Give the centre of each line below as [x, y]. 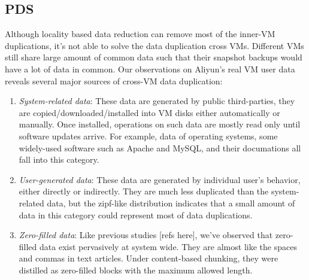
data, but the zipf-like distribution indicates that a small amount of [171, 203]
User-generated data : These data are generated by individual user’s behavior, [160, 179]
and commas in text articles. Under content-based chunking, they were [149, 258]
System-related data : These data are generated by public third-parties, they [157, 101]
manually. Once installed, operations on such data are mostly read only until [160, 124]
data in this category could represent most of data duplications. [136, 214]
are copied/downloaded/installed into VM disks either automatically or [149, 112]
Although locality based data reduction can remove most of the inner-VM [140, 34]
